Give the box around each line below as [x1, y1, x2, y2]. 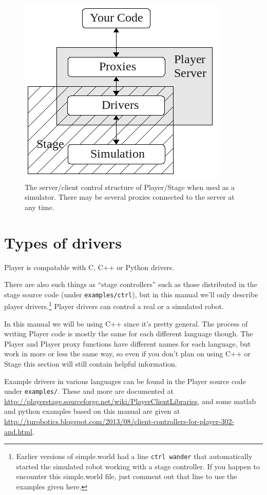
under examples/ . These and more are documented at [4, 386, 174, 396]
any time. [25, 201, 54, 212]
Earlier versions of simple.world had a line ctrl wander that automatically [16, 451, 253, 462]
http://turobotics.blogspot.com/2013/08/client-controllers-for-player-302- [4, 416, 235, 426]
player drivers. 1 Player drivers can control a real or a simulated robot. [4, 299, 224, 311]
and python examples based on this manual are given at [4, 406, 180, 416]
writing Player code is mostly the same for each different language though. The [4, 328, 253, 339]
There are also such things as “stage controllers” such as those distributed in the [4, 279, 257, 290]
